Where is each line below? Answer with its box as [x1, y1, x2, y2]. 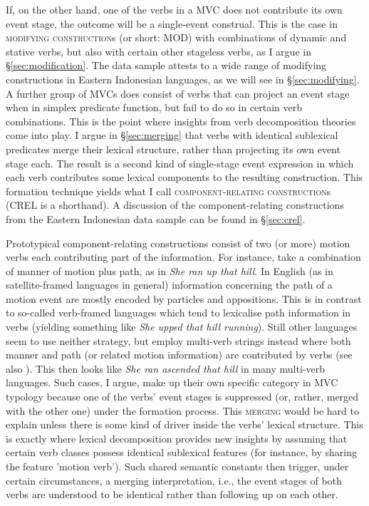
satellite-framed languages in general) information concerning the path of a [6, 277, 333, 292]
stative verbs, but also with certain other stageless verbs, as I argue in [6, 43, 311, 58]
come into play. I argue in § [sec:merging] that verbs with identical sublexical [6, 128, 338, 143]
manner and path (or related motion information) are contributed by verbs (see [6, 347, 353, 362]
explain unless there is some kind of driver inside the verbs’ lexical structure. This [6, 417, 363, 432]
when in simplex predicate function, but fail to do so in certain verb [6, 100, 303, 115]
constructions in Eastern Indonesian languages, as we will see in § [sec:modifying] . [6, 71, 360, 86]
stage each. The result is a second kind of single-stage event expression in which [6, 155, 354, 170]
